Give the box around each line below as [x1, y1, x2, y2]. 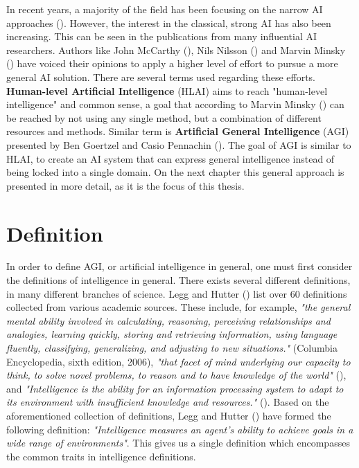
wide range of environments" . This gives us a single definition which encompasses [6, 435, 350, 450]
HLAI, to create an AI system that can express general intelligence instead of [6, 151, 335, 165]
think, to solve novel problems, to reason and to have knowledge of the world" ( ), [6, 368, 347, 382]
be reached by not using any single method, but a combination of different [6, 110, 322, 125]
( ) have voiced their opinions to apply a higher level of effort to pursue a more [6, 56, 338, 71]
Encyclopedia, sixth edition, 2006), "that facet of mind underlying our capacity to [6, 354, 351, 368]
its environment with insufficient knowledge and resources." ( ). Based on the [6, 395, 329, 409]
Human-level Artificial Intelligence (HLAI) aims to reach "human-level [6, 83, 328, 98]
